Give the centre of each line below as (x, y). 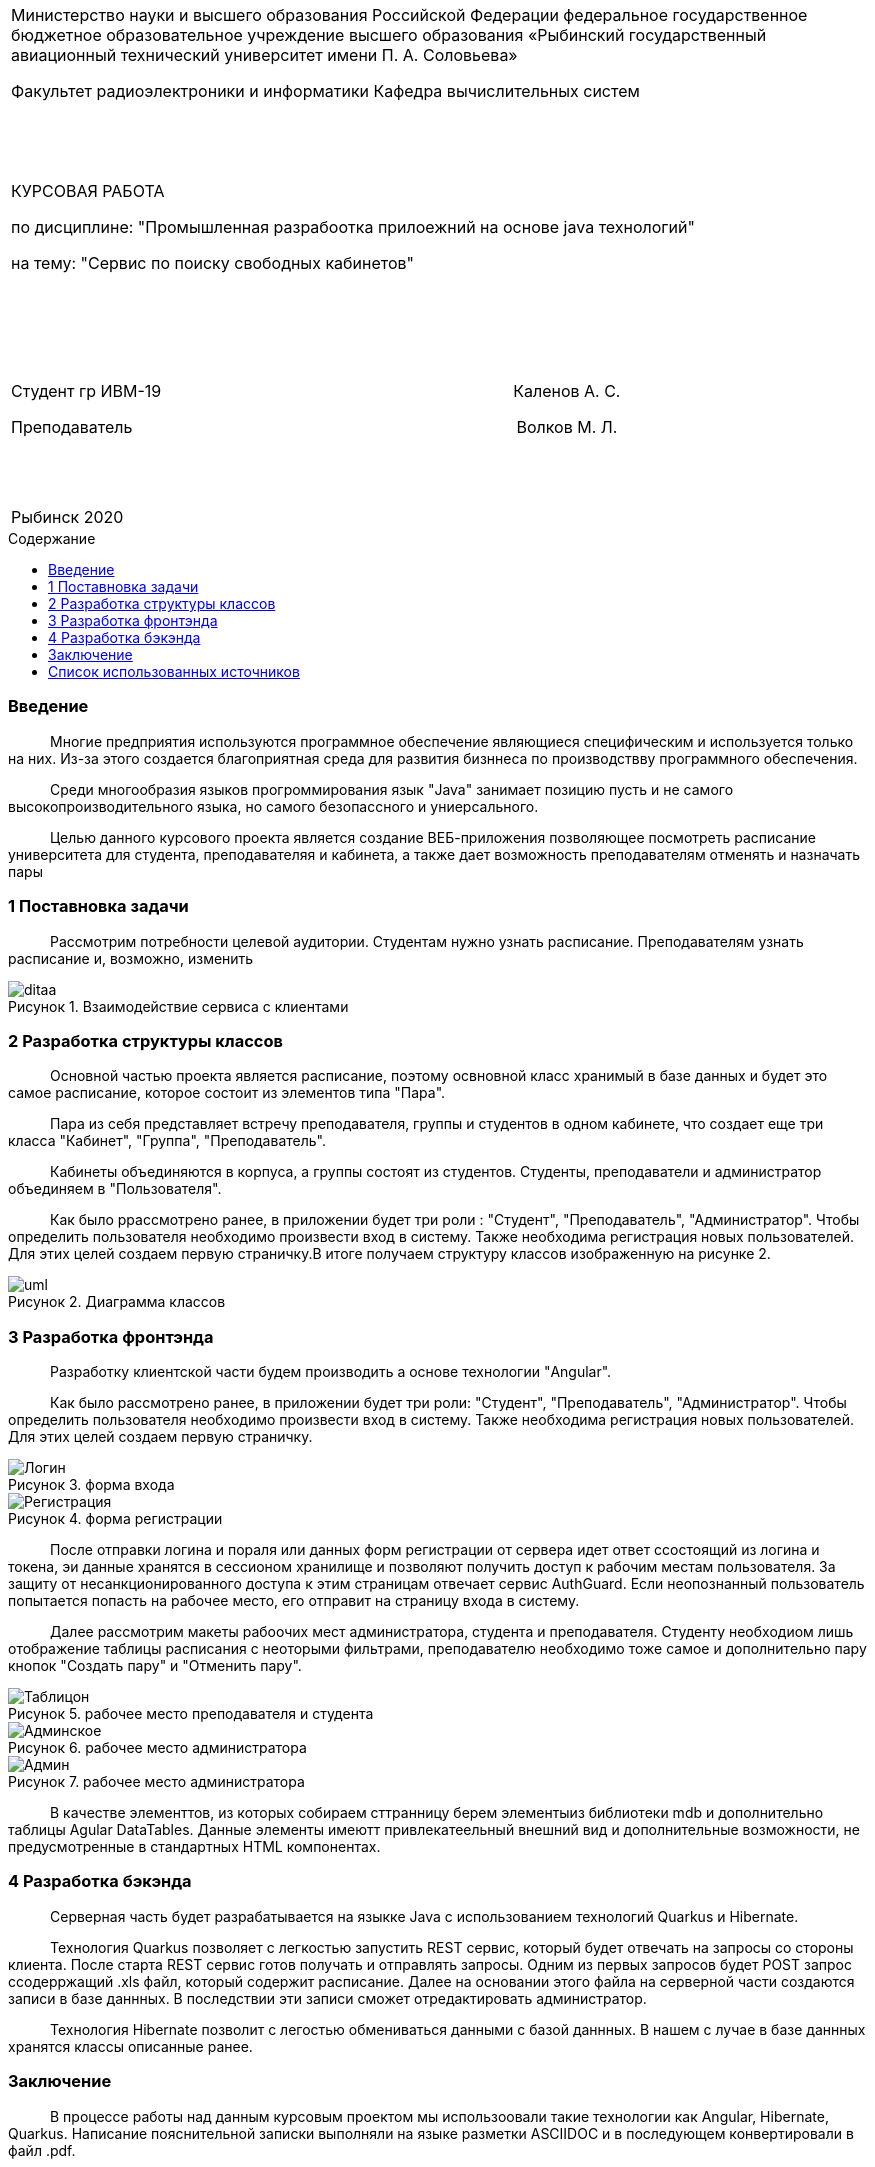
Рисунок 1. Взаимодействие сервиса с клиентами (178, 1006)
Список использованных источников (174, 671)
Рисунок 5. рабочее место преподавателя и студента (191, 1713)
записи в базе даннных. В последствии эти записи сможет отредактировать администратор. (327, 1998)
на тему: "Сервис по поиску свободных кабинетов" (213, 263)
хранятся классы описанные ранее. (130, 2046)
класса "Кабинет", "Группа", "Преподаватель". (167, 1141)
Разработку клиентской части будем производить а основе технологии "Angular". (331, 1371)
